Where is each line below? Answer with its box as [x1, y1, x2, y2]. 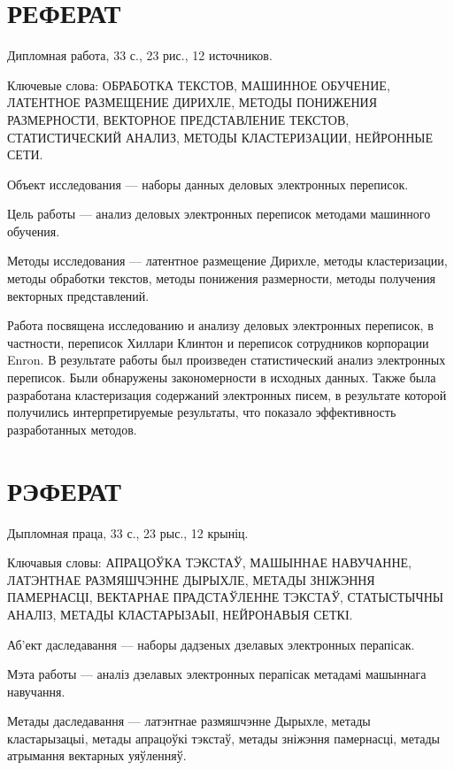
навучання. [7, 681, 65, 700]
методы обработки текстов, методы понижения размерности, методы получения [7, 269, 435, 288]
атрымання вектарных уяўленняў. [7, 746, 187, 765]
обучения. [7, 221, 60, 240]
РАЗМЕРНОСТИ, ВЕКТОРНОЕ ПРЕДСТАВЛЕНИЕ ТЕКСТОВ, [7, 110, 350, 128]
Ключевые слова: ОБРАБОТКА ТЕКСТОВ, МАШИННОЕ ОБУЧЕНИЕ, [7, 75, 390, 94]
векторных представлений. [7, 286, 150, 304]
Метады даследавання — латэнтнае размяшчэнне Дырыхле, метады [7, 712, 371, 730]
